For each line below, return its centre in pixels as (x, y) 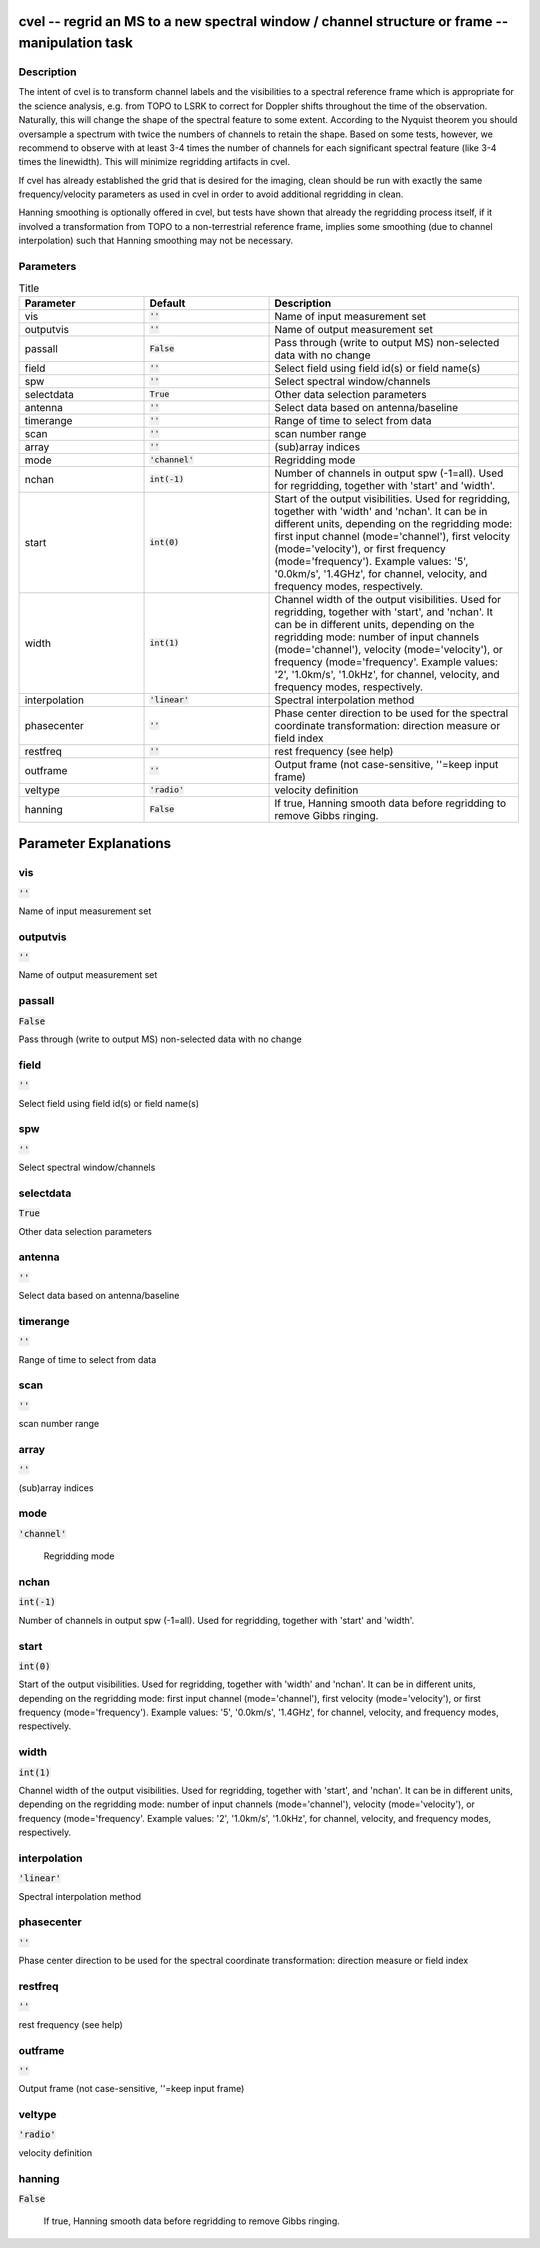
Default (167, 303)
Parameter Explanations (95, 843)
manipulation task (76, 43)
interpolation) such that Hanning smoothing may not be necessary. (156, 241)
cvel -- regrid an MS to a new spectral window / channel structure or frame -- (263, 21)
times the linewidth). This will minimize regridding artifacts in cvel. (154, 162)
